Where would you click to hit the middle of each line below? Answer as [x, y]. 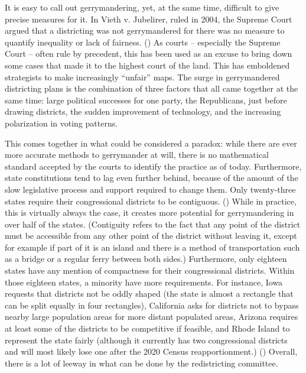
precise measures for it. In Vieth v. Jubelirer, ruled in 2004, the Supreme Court [149, 19]
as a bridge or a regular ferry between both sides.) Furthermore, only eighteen [146, 259]
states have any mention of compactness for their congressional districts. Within [150, 270]
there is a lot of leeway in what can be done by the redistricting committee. [141, 363]
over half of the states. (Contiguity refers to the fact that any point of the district [153, 224]
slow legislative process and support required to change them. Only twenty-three [150, 189]
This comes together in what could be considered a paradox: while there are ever [151, 143]
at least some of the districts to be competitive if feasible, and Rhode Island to [147, 328]
